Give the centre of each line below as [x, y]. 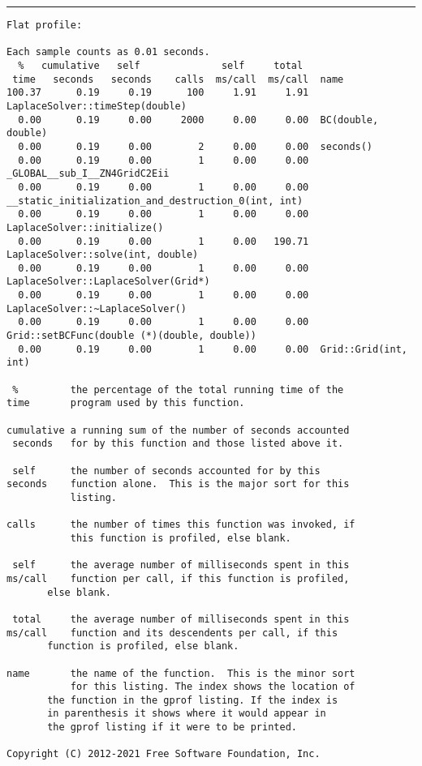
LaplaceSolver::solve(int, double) [103, 255]
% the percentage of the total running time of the [178, 389]
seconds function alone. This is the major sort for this [178, 484]
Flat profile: [45, 25]
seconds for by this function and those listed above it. [178, 444]
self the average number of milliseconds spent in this [181, 565]
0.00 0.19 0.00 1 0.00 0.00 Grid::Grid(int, [213, 349]
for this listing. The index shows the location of [213, 687]
